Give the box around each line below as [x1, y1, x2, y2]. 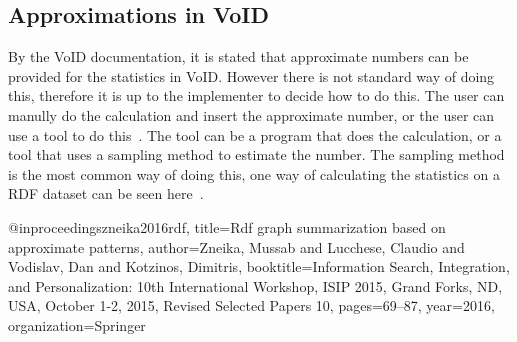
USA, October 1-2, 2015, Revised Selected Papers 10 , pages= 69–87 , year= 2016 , [8, 295, 495, 316]
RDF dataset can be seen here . [8, 183, 204, 204]
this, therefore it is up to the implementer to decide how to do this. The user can [8, 85, 505, 106]
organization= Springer [8, 314, 146, 335]
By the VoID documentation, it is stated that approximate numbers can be [8, 46, 469, 67]
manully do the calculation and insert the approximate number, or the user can [8, 104, 495, 125]
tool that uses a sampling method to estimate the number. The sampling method [8, 144, 505, 165]
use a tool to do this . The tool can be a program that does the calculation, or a [8, 124, 502, 145]
